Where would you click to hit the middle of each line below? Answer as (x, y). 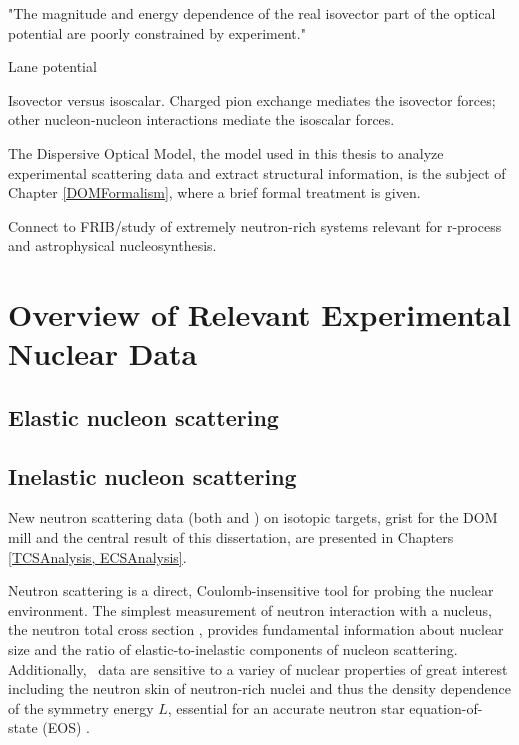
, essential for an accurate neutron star (286, 707)
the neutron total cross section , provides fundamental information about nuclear (256, 629)
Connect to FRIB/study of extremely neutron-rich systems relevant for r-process (255, 225)
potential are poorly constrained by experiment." (157, 32)
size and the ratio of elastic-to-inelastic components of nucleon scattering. (233, 649)
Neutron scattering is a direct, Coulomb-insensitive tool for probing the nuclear (251, 590)
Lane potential (52, 66)
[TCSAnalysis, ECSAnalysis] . (97, 556)
